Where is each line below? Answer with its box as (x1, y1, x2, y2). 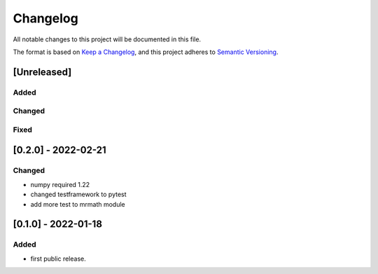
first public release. (30, 254, 87, 263)
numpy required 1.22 (30, 180, 90, 189)
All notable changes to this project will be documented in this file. (13, 35, 202, 43)
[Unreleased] (13, 66, 72, 78)
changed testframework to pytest (30, 190, 127, 199)
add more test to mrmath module (30, 200, 125, 208)
